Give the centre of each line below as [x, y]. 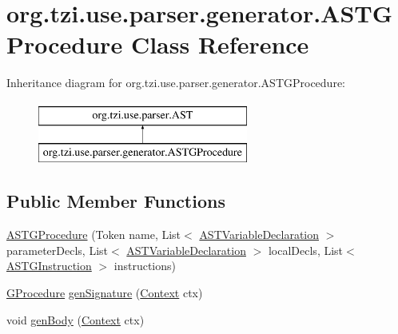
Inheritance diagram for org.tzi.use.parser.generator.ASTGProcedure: [176, 83]
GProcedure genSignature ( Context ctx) [105, 293]
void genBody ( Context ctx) [76, 319]
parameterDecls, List [57, 250]
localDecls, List [306, 250]
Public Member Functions [116, 201]
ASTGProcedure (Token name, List [94, 235]
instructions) [145, 266]
